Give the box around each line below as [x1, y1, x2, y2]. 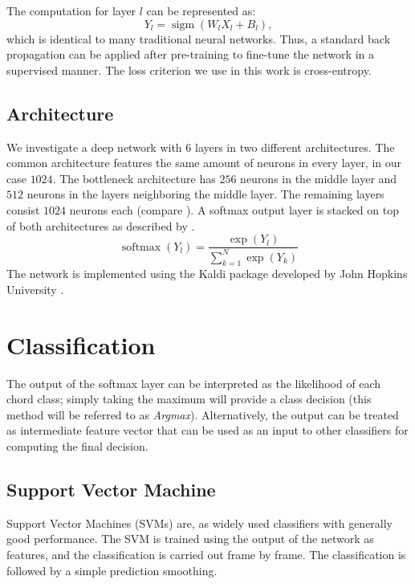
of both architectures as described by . [6, 217, 195, 234]
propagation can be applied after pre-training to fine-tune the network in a [6, 46, 374, 63]
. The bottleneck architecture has [52, 169, 216, 186]
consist [6, 201, 40, 218]
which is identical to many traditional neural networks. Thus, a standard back [6, 30, 391, 47]
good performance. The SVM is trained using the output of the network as [6, 530, 374, 547]
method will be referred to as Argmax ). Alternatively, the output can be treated [6, 406, 399, 423]
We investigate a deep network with [6, 138, 182, 155]
